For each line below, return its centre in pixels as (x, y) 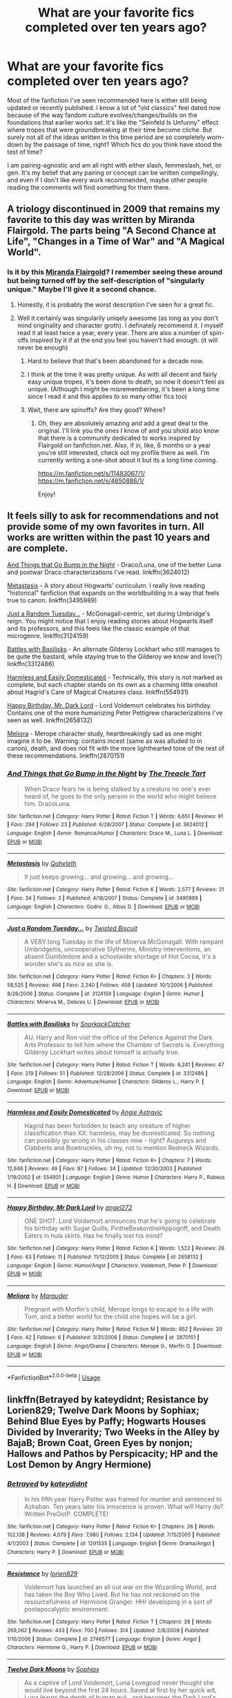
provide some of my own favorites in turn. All (106, 527)
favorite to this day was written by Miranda (101, 220)
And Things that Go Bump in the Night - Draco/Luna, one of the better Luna (114, 565)
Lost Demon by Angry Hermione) (79, 1464)
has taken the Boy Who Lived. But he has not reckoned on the (112, 1595)
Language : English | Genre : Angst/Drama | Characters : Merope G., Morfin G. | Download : (115, 1346)
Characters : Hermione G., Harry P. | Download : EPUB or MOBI (82, 1647)
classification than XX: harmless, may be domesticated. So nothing (119, 1133)
